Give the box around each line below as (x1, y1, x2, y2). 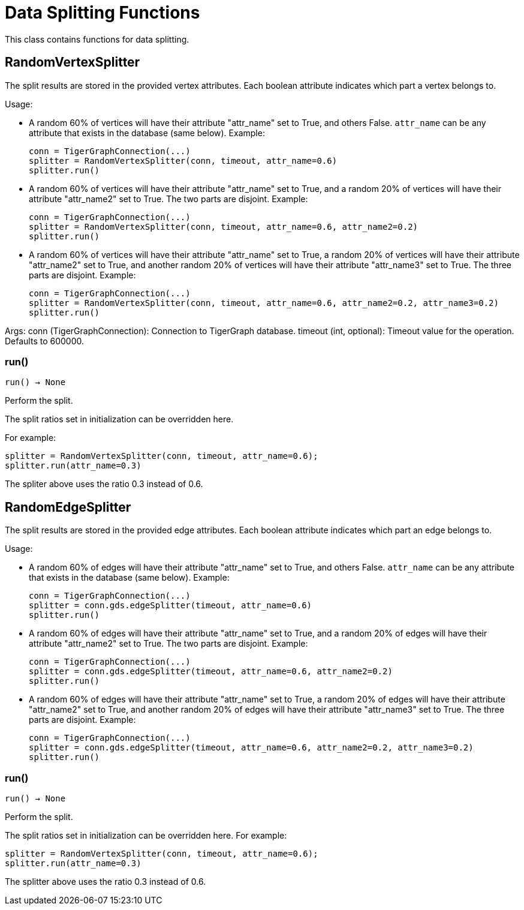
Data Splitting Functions (5, 2, 200, 23)
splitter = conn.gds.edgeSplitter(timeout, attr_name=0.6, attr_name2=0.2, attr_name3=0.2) (29, 743, 474, 753)
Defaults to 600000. (5, 335, 85, 346)
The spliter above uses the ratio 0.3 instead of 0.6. (5, 479, 203, 489)
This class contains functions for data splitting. (5, 34, 189, 44)
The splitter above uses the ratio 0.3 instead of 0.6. (5, 876, 206, 887)
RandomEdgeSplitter (5, 499, 131, 515)
